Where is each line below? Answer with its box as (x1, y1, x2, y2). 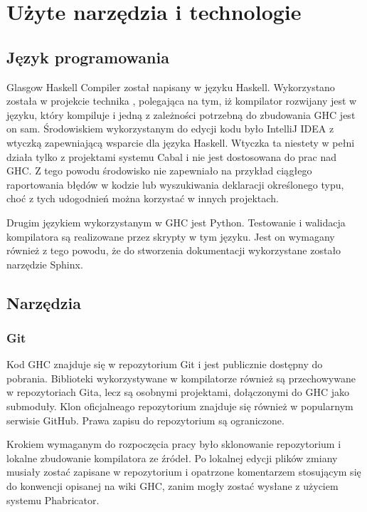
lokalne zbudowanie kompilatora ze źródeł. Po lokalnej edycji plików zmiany (6, 450, 338, 465)
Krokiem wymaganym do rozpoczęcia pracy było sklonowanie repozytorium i (6, 437, 341, 451)
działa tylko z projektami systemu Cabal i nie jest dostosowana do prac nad (6, 149, 337, 164)
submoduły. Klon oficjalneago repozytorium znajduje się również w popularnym (6, 399, 353, 414)
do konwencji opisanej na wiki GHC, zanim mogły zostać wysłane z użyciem (6, 479, 339, 493)
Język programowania (6, 46, 169, 68)
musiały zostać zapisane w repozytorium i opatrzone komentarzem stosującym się (6, 464, 361, 479)
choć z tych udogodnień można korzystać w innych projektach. (6, 191, 279, 206)
